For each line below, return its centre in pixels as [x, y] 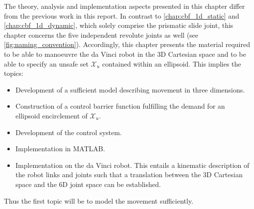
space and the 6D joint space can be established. [88, 184]
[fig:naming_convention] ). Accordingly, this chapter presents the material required [127, 44]
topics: [14, 73]
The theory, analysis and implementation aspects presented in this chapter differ [125, 6]
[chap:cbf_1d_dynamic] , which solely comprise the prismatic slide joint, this [119, 25]
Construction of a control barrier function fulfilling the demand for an [120, 106]
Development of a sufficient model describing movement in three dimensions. [130, 89]
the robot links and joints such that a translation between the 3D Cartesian [129, 174]
